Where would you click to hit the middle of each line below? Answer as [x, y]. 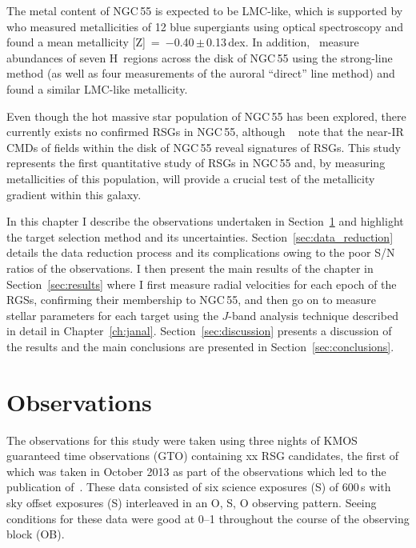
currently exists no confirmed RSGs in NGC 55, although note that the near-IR [205, 132]
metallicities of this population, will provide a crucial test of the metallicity [191, 178]
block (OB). [36, 534]
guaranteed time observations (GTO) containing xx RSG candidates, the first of [203, 456]
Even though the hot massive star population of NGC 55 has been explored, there [206, 116]
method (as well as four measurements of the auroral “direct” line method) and [201, 73]
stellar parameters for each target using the [112, 315]
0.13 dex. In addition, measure [283, 42]
